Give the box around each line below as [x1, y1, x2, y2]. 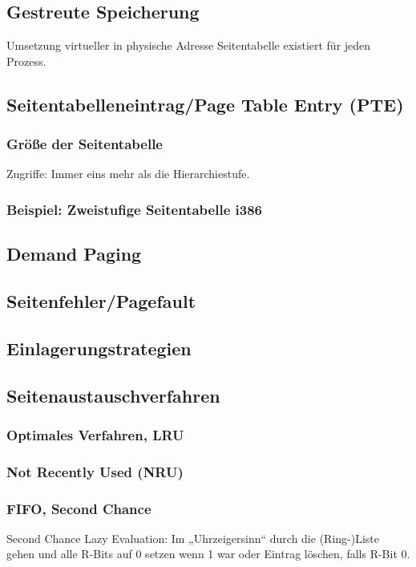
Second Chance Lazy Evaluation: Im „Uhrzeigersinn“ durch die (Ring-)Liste [6, 529, 379, 546]
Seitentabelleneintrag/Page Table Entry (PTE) [6, 91, 404, 116]
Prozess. [6, 52, 46, 69]
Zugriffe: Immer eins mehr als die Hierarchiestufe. [6, 165, 250, 182]
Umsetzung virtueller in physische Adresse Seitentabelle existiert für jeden [6, 37, 371, 54]
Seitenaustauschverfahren [6, 383, 220, 407]
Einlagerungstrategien [6, 335, 192, 360]
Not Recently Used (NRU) [6, 461, 184, 481]
